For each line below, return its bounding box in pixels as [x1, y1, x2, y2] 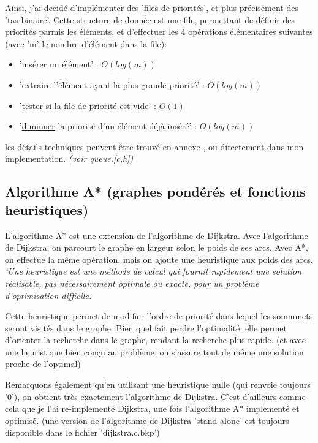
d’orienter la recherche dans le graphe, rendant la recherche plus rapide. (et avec [5, 333, 306, 346]
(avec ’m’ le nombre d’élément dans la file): [5, 37, 167, 50]
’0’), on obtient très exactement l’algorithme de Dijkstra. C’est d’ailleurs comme [5, 390, 306, 403]
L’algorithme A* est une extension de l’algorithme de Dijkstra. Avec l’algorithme [5, 229, 308, 241]
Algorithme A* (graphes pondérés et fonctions [5, 182, 306, 201]
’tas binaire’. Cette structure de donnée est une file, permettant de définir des [5, 13, 295, 26]
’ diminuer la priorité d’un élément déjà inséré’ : [19, 119, 197, 132]
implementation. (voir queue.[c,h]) [5, 152, 134, 165]
